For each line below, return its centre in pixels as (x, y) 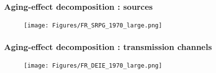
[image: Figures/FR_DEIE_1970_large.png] (93, 66)
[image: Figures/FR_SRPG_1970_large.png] (93, 26)
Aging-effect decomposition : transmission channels (108, 46)
